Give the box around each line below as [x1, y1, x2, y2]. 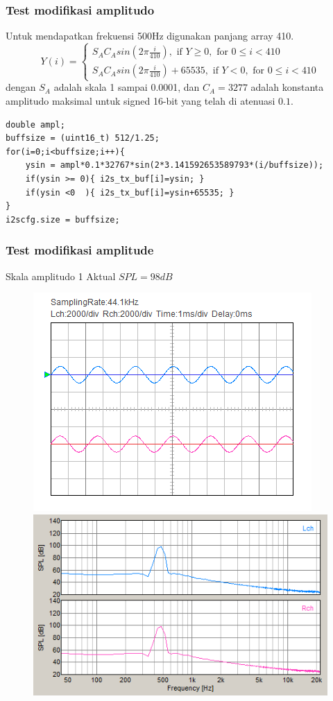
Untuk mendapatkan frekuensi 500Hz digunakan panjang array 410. [6, 28, 294, 43]
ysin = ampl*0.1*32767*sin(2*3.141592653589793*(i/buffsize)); [25, 160, 324, 171]
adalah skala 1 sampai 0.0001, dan [53, 80, 200, 94]
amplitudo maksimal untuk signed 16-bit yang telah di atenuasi [6, 93, 275, 107]
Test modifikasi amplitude [6, 241, 154, 259]
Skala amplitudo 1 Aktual [6, 268, 116, 283]
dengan [6, 80, 36, 94]
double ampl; [6, 119, 65, 130]
